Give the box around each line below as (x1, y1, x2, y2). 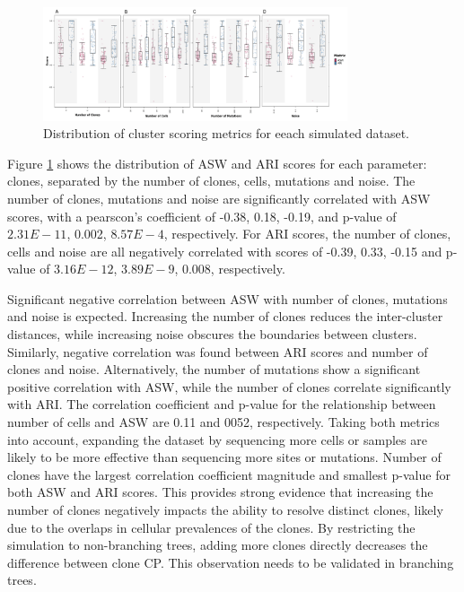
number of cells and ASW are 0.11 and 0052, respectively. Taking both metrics (7, 413, 440, 431)
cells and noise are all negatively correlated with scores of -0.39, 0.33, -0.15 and (7, 241, 442, 260)
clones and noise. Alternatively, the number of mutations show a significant (7, 360, 421, 379)
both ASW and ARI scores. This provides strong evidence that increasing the (7, 483, 433, 501)
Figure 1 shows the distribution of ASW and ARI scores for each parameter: (7, 153, 427, 172)
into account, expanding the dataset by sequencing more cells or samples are (7, 430, 427, 448)
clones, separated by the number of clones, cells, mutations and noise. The (7, 171, 416, 190)
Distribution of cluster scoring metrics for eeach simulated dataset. (43, 124, 410, 143)
